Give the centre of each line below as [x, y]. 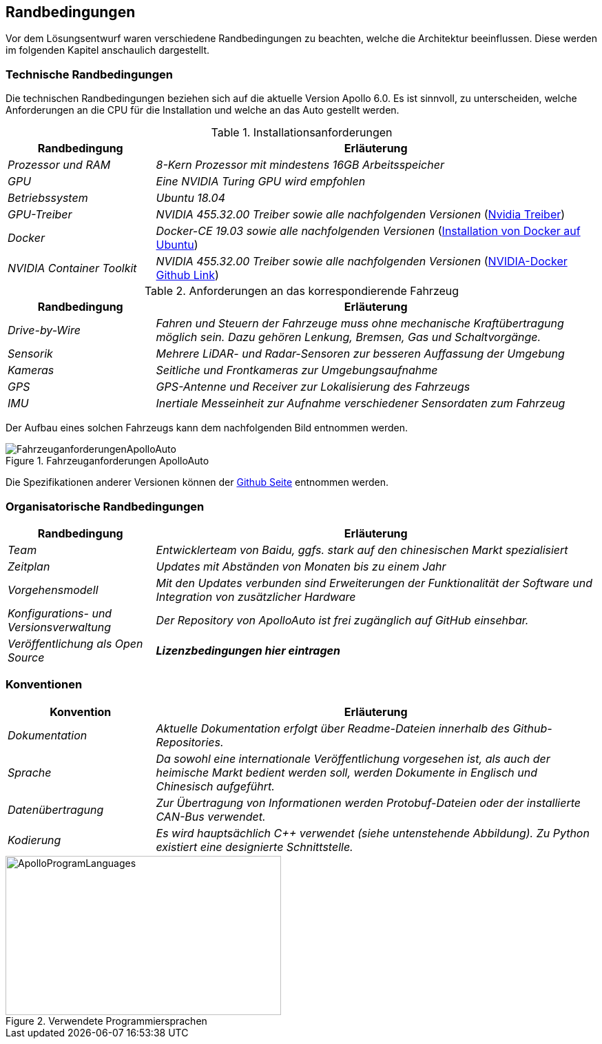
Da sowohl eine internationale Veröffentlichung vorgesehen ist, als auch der [353, 758]
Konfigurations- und [60, 613]
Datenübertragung [56, 809]
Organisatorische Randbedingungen [105, 506]
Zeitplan [29, 566]
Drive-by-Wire [44, 330]
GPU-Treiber [40, 215]
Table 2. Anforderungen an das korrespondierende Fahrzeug [302, 291]
